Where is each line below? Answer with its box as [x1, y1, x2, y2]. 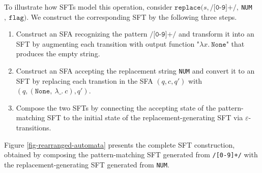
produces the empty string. [16, 48, 100, 59]
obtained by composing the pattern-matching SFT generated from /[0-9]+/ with [4, 149, 258, 160]
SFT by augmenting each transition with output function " [16, 38, 200, 49]
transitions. [16, 122, 51, 133]
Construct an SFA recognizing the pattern [16, 28, 148, 39]
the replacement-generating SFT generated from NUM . [4, 159, 169, 169]
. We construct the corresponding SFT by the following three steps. [26, 11, 237, 22]
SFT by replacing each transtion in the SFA [16, 75, 153, 86]
